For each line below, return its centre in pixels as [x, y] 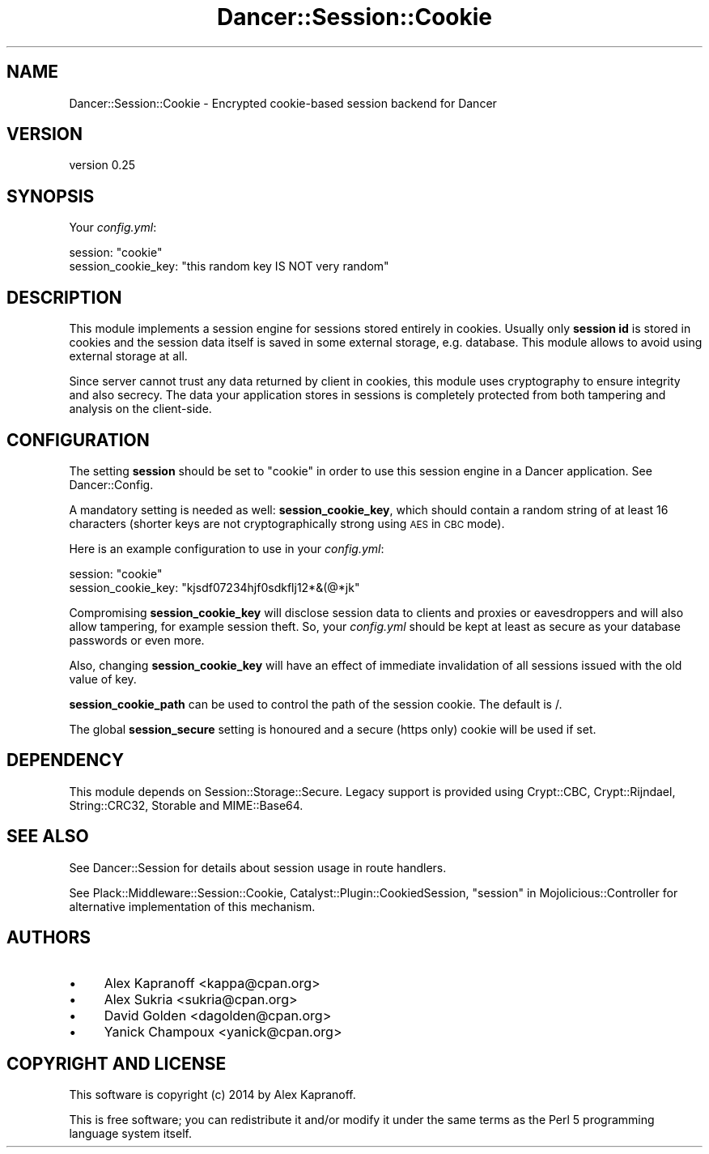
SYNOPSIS [51, 196]
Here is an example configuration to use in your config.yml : [227, 548]
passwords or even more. [137, 640]
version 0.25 [102, 165]
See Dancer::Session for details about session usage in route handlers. [258, 867]
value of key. [103, 679]
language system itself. [130, 1134]
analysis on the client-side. [140, 409]
